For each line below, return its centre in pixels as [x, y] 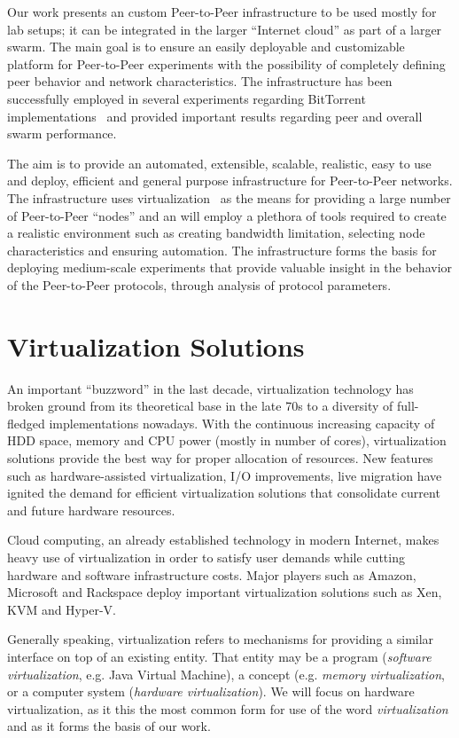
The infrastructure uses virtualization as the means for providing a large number [229, 197]
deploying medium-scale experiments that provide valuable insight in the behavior [230, 267]
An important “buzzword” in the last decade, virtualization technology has [210, 388]
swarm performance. [62, 133]
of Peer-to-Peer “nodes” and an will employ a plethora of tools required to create [227, 215]
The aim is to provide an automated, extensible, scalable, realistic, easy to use [219, 163]
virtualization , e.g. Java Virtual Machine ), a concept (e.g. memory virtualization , [226, 674]
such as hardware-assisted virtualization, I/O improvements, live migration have [225, 475]
